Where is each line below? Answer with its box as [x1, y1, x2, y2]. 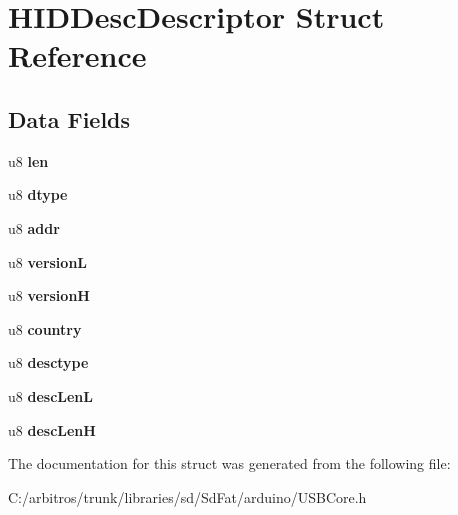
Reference [8, 35, 147, 76]
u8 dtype [8, 184, 68, 205]
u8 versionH [8, 285, 90, 306]
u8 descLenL [8, 385, 93, 406]
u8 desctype [8, 352, 89, 373]
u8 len [8, 150, 49, 171]
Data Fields [8, 103, 131, 134]
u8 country [8, 318, 82, 339]
